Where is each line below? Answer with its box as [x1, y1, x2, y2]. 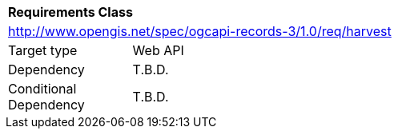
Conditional [8, 81, 77, 97]
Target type [8, 42, 78, 58]
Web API [132, 42, 184, 58]
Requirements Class [8, 4, 133, 20]
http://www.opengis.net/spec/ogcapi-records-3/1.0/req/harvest [8, 23, 392, 39]
